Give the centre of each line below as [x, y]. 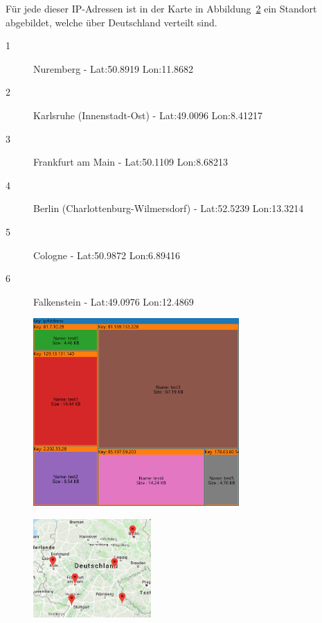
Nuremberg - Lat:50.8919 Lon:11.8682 [114, 68]
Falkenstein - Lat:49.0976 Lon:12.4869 [114, 301]
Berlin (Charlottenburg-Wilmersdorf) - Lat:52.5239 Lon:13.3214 [169, 208]
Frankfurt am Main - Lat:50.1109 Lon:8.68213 [131, 162]
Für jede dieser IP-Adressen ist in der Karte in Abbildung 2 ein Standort [161, 8]
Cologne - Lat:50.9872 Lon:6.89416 [107, 255]
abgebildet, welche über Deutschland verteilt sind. [111, 22]
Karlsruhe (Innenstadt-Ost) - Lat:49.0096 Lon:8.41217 [148, 115]
